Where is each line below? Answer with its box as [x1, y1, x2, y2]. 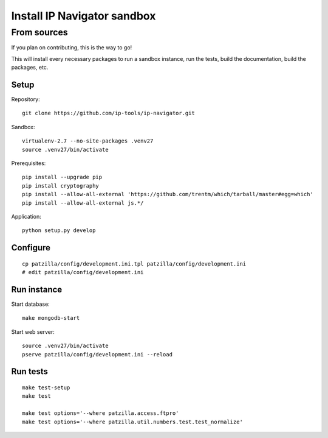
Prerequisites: [11, 160, 46, 167]
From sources [11, 27, 68, 38]
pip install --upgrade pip [22, 174, 103, 181]
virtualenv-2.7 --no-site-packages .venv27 [22, 138, 154, 144]
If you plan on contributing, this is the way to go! [11, 44, 132, 51]
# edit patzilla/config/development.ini [22, 269, 144, 276]
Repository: [11, 96, 40, 103]
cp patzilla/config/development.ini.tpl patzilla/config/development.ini [22, 260, 247, 267]
